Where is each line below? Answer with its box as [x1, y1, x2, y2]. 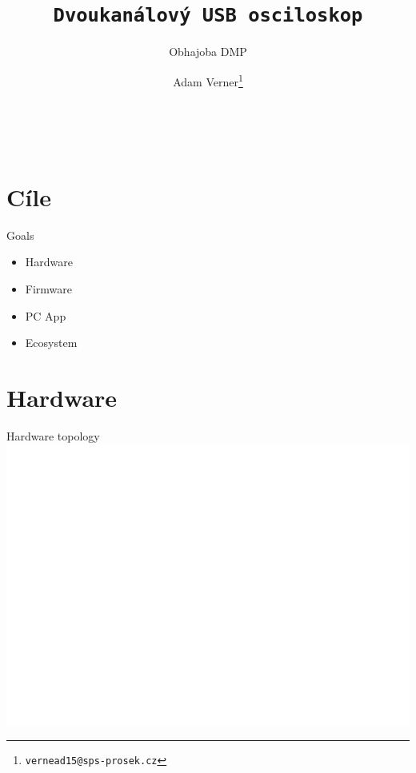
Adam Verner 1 [173, 70, 243, 90]
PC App [25, 307, 66, 324]
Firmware [25, 281, 73, 297]
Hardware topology [6, 427, 100, 444]
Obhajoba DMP [169, 43, 247, 60]
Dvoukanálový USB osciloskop [53, 4, 363, 27]
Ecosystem [25, 334, 78, 351]
